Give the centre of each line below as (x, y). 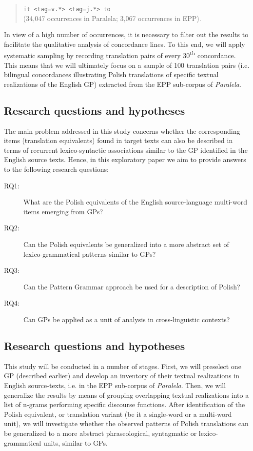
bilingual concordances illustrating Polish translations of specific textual (111, 74)
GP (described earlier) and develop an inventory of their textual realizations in (122, 376)
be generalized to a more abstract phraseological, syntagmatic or (100, 433)
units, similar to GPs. (75, 442)
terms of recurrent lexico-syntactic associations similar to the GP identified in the (126, 150)
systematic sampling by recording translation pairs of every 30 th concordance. (120, 55)
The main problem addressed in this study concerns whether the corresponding (122, 131)
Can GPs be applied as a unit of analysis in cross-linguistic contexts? (127, 319)
